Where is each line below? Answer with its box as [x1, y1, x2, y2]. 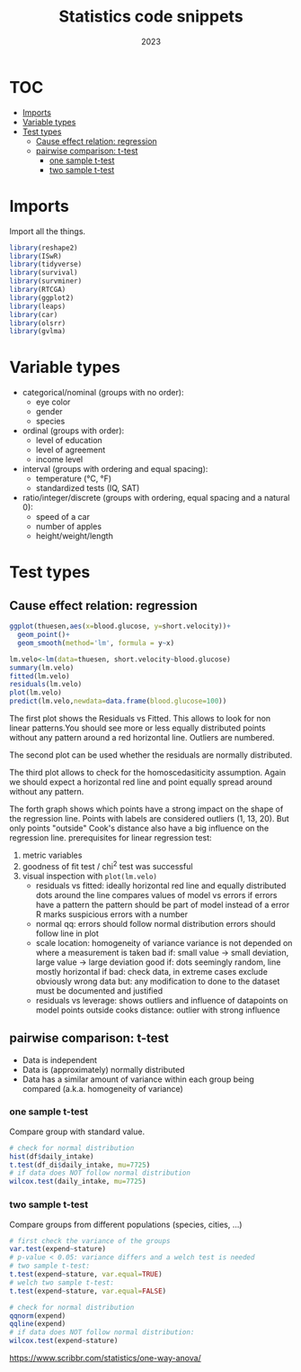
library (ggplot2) [9, 293, 75, 303]
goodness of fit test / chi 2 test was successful [22, 859, 193, 871]
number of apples [35, 521, 102, 532]
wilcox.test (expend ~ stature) [9, 1336, 119, 1346]
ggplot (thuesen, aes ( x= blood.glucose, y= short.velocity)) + [9, 622, 231, 631]
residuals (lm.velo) [9, 680, 83, 689]
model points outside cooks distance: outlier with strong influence [35, 1004, 280, 1015]
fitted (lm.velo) [9, 671, 70, 681]
